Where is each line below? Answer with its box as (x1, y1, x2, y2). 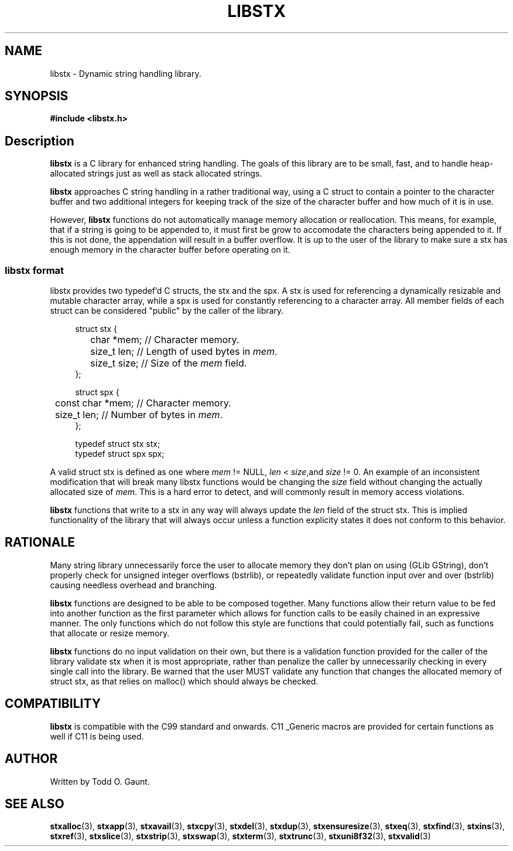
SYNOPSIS (5, 89, 69, 104)
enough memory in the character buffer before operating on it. (50, 245, 290, 255)
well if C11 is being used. (50, 731, 144, 741)
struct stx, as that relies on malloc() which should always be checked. (50, 676, 319, 686)
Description (5, 133, 74, 148)
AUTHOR (5, 751, 58, 767)
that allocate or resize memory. (50, 628, 170, 638)
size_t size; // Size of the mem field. (90, 357, 247, 369)
